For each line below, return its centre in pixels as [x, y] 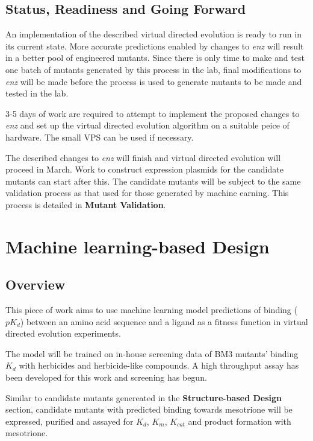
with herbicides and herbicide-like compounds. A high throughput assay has [159, 365]
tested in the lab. [37, 93]
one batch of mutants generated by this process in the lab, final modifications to [153, 69]
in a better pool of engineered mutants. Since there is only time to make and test [155, 58]
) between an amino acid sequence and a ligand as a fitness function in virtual [164, 321]
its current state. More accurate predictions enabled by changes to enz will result [155, 46]
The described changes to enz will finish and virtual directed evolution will [143, 157]
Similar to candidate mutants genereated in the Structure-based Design [144, 397]
